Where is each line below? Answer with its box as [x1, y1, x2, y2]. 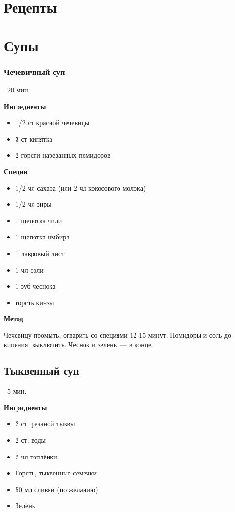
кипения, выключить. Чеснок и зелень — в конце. [4, 339, 153, 349]
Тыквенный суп [4, 363, 79, 378]
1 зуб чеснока [15, 281, 56, 291]
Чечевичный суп [4, 65, 65, 77]
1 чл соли [15, 264, 44, 274]
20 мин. [7, 84, 30, 94]
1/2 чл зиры [15, 199, 51, 209]
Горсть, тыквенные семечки [15, 468, 97, 478]
